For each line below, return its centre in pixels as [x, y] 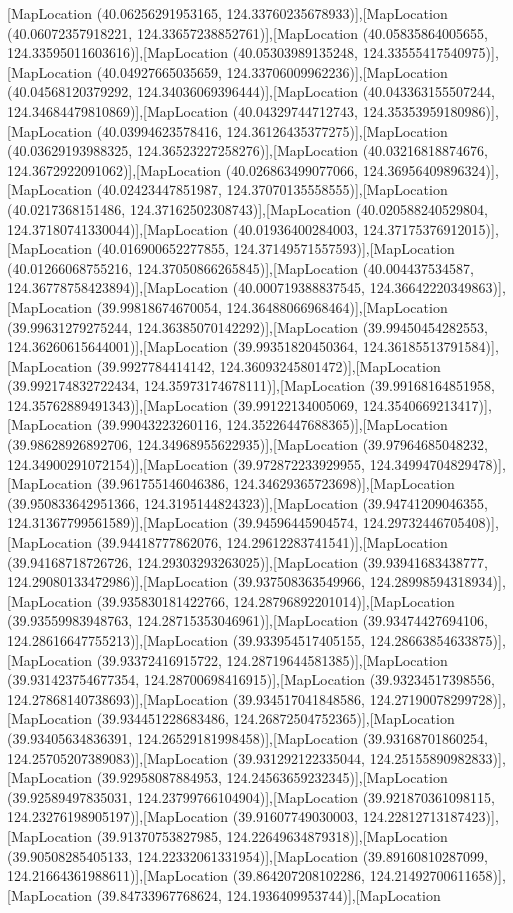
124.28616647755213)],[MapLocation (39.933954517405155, [186, 640]
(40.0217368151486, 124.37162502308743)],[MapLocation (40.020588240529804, [247, 208]
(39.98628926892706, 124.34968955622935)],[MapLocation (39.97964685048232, [247, 444]
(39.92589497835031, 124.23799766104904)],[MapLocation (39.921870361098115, [251, 796]
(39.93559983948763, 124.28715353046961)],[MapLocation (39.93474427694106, [247, 620]
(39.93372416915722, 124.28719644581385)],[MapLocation [272, 659]
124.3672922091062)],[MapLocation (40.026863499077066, [183, 169]
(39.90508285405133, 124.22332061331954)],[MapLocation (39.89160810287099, [247, 855]
